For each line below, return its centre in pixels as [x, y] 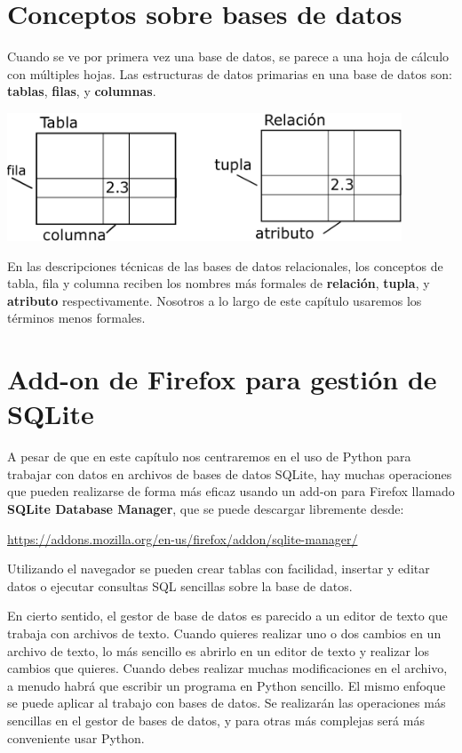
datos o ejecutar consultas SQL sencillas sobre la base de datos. [180, 585]
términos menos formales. [76, 318]
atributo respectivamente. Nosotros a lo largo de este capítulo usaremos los [215, 300]
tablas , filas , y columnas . [82, 91]
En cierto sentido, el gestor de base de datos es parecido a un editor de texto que [227, 616]
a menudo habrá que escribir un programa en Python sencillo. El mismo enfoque [227, 685]
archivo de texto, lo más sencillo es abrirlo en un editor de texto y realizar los [218, 650]
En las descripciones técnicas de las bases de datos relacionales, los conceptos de [225, 265]
